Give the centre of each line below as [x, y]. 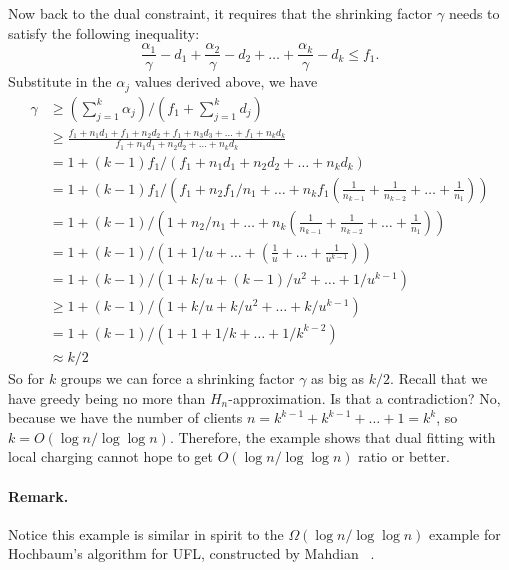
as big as [338, 377]
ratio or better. [404, 456]
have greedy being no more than [107, 397]
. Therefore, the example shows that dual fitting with [332, 436]
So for [26, 377]
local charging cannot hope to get [110, 456]
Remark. [38, 495]
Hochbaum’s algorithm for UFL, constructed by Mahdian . [191, 553]
